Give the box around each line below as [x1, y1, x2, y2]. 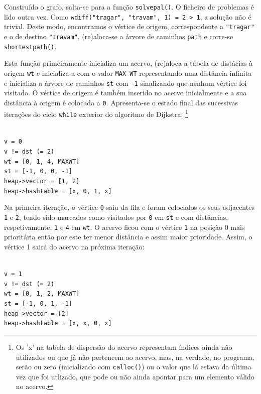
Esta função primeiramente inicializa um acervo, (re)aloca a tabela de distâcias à [4, 58, 253, 68]
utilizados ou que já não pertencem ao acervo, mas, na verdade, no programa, [16, 351, 254, 362]
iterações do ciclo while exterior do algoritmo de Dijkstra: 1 [4, 107, 188, 119]
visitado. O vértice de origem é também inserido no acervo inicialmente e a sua [4, 87, 247, 98]
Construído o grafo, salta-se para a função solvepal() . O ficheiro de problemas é [4, 2, 254, 12]
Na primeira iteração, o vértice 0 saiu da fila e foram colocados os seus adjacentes [4, 202, 254, 212]
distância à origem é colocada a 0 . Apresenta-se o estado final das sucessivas [4, 97, 238, 107]
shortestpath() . [4, 41, 57, 51]
